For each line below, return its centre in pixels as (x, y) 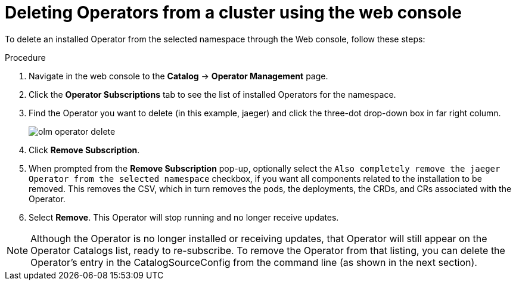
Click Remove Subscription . (84, 150)
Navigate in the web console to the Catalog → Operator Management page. (178, 76)
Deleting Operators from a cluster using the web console (233, 13)
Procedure (25, 57)
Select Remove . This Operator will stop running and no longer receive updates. (184, 217)
